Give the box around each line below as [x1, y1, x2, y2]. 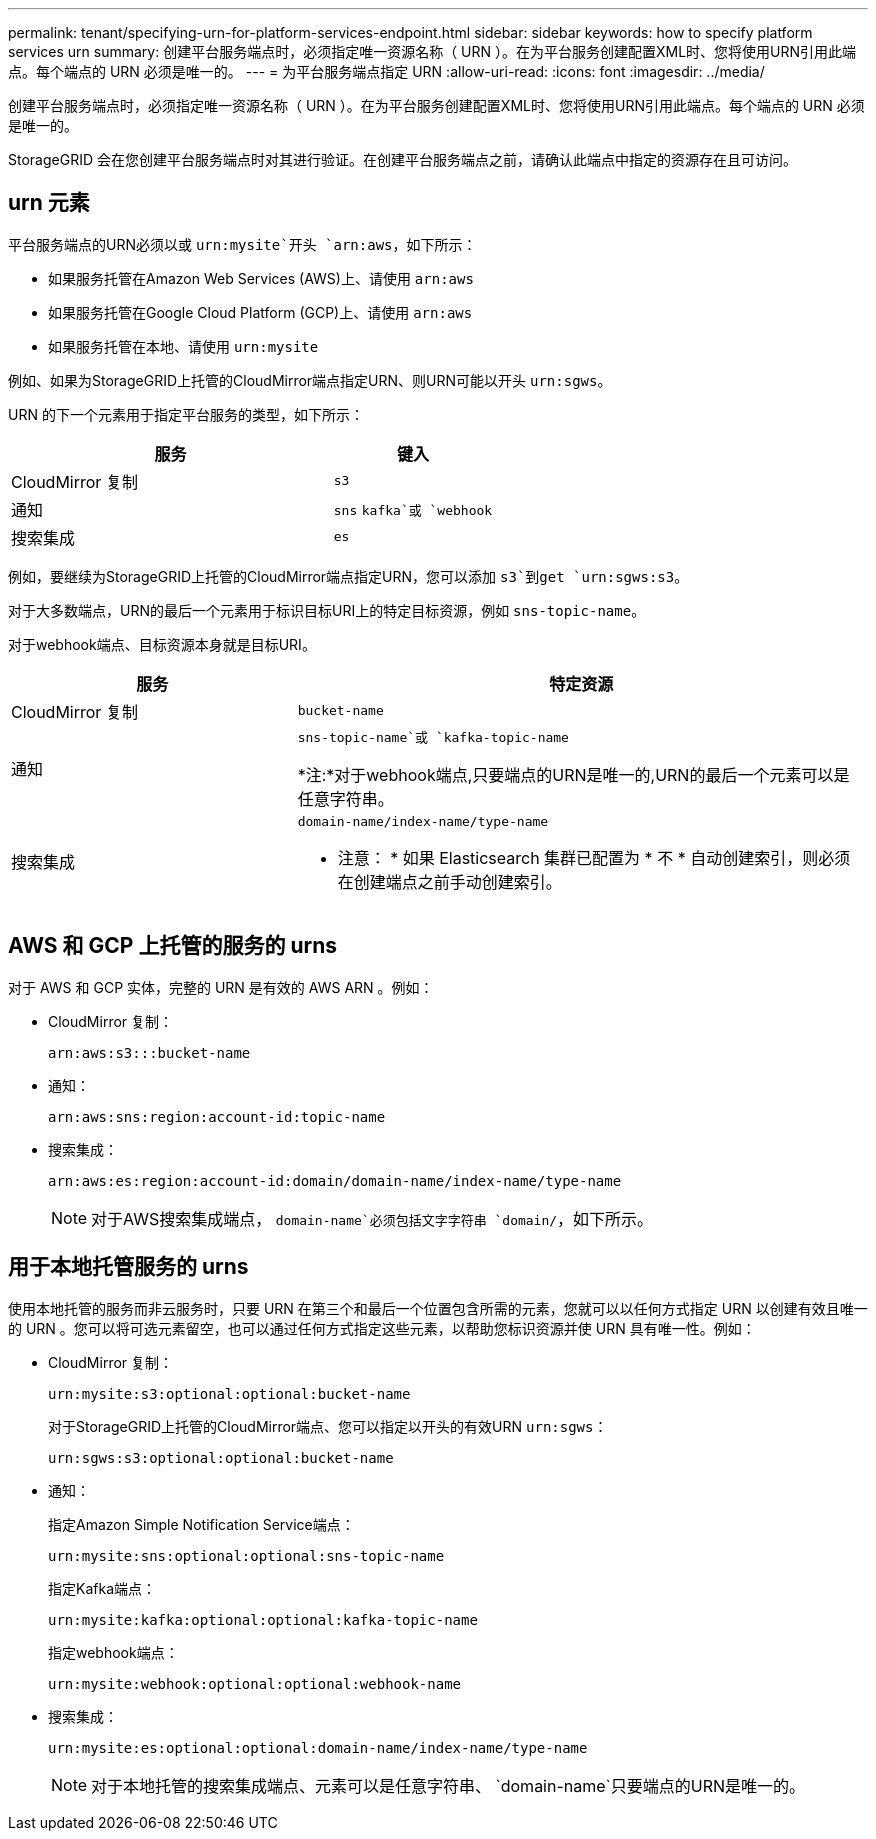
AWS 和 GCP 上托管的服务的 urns [8, 933, 337, 959]
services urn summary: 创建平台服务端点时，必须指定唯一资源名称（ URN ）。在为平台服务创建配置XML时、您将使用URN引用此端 [8, 43, 857, 60]
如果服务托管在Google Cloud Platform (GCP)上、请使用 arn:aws [48, 303, 473, 321]
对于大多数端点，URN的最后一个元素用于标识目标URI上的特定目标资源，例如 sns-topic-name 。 [8, 601, 646, 619]
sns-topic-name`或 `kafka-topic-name [297, 729, 569, 745]
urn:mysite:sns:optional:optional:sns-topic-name [48, 1547, 445, 1564]
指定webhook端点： [48, 1643, 179, 1661]
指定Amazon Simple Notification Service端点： [48, 1515, 355, 1533]
